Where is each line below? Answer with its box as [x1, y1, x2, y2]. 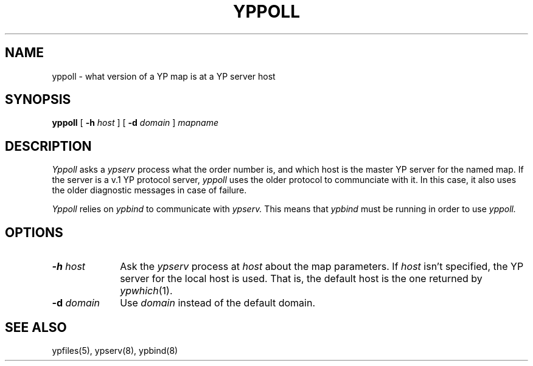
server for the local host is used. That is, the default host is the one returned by [120, 272, 482, 285]
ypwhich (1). [120, 285, 173, 297]
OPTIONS [5, 224, 63, 240]
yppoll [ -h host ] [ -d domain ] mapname [52, 117, 218, 128]
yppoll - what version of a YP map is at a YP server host [52, 71, 276, 81]
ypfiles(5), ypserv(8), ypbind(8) [52, 345, 178, 356]
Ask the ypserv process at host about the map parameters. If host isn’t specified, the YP [120, 260, 524, 273]
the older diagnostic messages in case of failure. [52, 185, 247, 196]
